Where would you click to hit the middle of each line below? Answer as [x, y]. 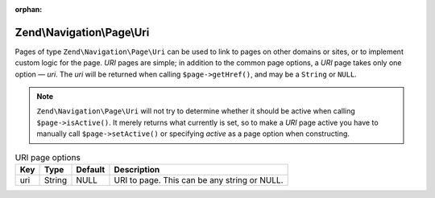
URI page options [48, 157]
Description [137, 170]
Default [91, 170]
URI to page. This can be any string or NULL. [199, 180]
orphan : [29, 9]
